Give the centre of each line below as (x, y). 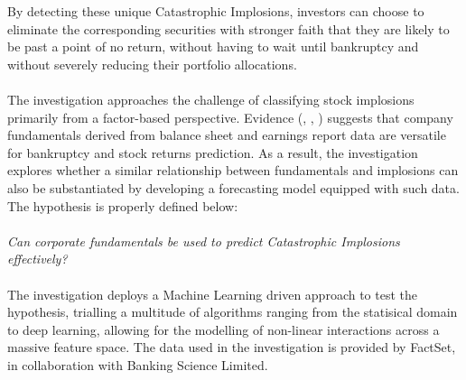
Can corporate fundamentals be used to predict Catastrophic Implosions (204, 241)
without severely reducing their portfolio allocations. (152, 64)
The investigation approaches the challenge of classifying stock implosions (211, 99)
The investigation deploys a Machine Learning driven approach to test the (212, 294)
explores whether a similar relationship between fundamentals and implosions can (233, 170)
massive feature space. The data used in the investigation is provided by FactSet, (232, 347)
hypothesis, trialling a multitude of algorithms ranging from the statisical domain (233, 312)
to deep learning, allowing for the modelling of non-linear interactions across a (224, 329)
